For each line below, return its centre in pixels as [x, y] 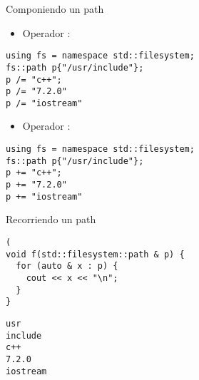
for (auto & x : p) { [67, 266]
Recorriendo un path [51, 219]
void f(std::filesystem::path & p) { [95, 254]
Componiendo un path [55, 9]
